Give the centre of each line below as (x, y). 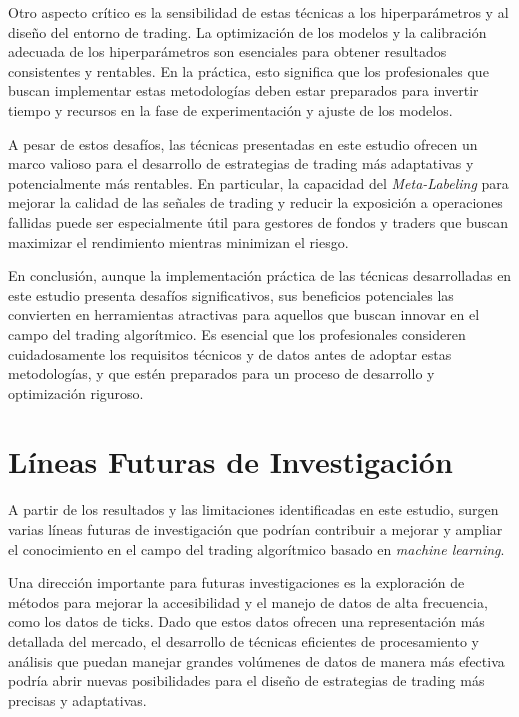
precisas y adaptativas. (77, 699)
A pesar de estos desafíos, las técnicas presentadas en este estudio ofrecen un (243, 143)
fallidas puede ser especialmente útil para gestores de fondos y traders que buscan (258, 221)
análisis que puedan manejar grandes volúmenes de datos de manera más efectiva (256, 660)
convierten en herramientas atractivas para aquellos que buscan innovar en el (244, 314)
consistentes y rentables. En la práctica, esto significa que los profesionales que (248, 70)
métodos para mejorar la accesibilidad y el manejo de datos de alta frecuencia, (248, 601)
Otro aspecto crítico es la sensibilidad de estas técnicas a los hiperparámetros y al (258, 12)
